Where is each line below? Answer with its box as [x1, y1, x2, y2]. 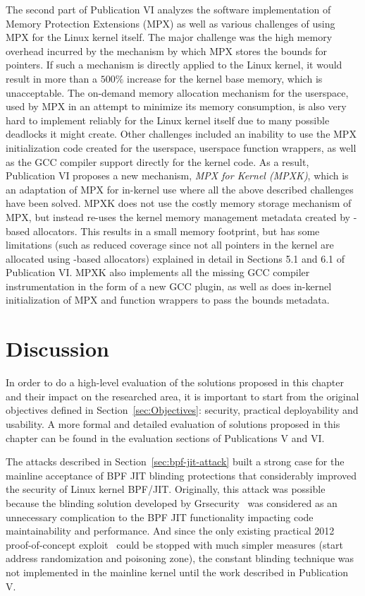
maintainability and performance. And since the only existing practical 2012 [6, 523, 335, 538]
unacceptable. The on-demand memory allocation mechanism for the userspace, [6, 85, 349, 100]
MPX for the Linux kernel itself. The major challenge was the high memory [6, 30, 333, 44]
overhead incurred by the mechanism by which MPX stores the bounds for [6, 43, 328, 58]
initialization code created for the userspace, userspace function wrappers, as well [6, 140, 357, 155]
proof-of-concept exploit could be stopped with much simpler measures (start [6, 537, 343, 552]
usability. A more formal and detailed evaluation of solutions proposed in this [6, 416, 340, 431]
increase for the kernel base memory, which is [127, 71, 323, 85]
